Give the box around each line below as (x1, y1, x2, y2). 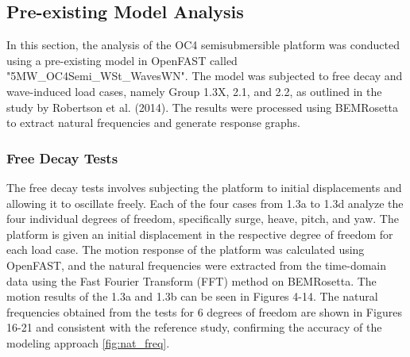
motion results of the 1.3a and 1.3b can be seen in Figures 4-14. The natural (6, 288, 378, 305)
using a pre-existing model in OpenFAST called (6, 52, 238, 68)
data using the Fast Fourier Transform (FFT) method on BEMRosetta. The (6, 272, 377, 289)
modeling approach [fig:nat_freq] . (6, 334, 170, 351)
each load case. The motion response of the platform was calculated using (6, 241, 365, 258)
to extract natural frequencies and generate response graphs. (6, 114, 300, 131)
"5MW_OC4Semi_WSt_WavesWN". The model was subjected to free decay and (6, 67, 403, 84)
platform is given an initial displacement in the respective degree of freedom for (6, 225, 393, 242)
